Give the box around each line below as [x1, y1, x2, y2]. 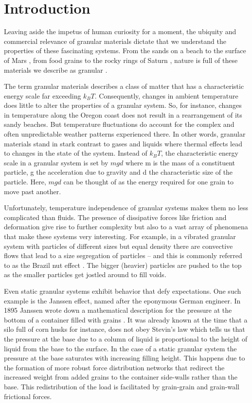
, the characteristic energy [161, 148, 238, 158]
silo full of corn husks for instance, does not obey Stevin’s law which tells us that [4, 324, 245, 334]
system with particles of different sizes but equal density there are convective [4, 241, 233, 251]
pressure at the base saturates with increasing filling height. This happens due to [4, 353, 245, 363]
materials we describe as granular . [4, 64, 108, 75]
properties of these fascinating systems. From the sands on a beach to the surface [4, 45, 246, 56]
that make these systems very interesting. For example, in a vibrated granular [4, 231, 236, 241]
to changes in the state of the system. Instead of [4, 148, 147, 158]
